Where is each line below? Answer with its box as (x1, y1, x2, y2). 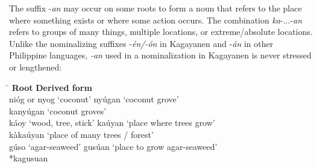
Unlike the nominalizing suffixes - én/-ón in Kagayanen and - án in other (9, 37, 274, 49)
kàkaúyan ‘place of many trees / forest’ (9, 128, 154, 140)
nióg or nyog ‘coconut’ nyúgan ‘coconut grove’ (9, 93, 179, 105)
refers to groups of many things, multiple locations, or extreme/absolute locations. (9, 25, 313, 38)
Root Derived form (11, 81, 92, 93)
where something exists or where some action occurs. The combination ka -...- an (9, 13, 303, 26)
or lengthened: (9, 60, 62, 73)
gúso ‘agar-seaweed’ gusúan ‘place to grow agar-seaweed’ (9, 140, 218, 152)
